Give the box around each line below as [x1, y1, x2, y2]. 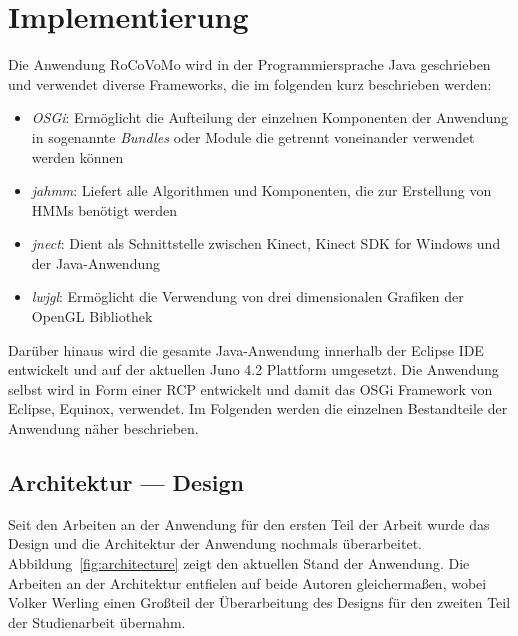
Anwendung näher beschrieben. [8, 418, 199, 439]
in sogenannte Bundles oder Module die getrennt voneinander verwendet [31, 126, 475, 147]
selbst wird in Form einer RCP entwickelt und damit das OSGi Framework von [8, 378, 493, 399]
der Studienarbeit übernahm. [8, 611, 186, 632]
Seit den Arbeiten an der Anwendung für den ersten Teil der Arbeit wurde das [8, 513, 490, 534]
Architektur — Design [8, 467, 244, 498]
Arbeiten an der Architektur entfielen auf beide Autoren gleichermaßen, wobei [8, 572, 487, 593]
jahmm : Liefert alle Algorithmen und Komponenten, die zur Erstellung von [31, 180, 492, 201]
